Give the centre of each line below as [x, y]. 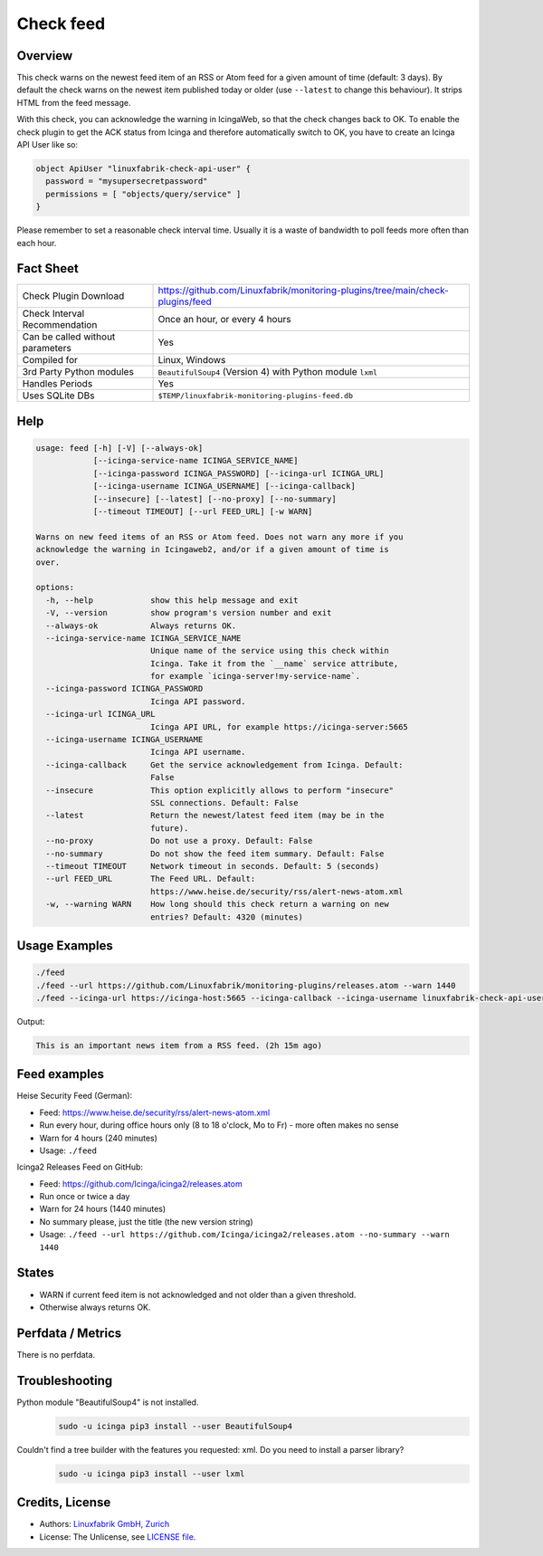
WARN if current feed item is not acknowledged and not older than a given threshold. [198, 1294]
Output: [31, 1021]
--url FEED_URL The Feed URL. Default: [151, 879]
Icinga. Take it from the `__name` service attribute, [274, 663]
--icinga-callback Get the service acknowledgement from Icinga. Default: [224, 764]
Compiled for [50, 360]
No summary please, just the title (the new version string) [146, 1221]
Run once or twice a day [85, 1197]
